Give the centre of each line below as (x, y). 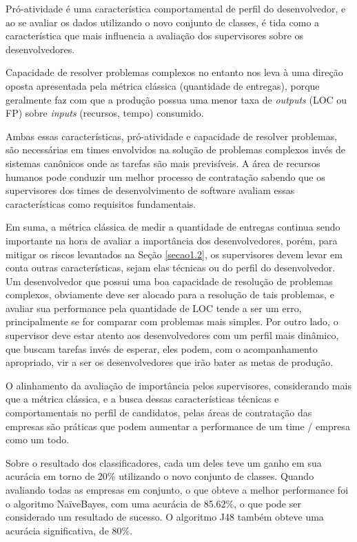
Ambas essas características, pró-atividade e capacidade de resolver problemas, (172, 136)
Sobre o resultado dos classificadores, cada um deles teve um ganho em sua (164, 462)
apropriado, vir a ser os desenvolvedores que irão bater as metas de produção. (170, 362)
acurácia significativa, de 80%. (69, 530)
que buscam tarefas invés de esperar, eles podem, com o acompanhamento (162, 348)
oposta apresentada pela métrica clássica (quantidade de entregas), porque (163, 85)
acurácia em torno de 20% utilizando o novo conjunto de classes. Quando (160, 476)
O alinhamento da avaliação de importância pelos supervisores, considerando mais (178, 385)
